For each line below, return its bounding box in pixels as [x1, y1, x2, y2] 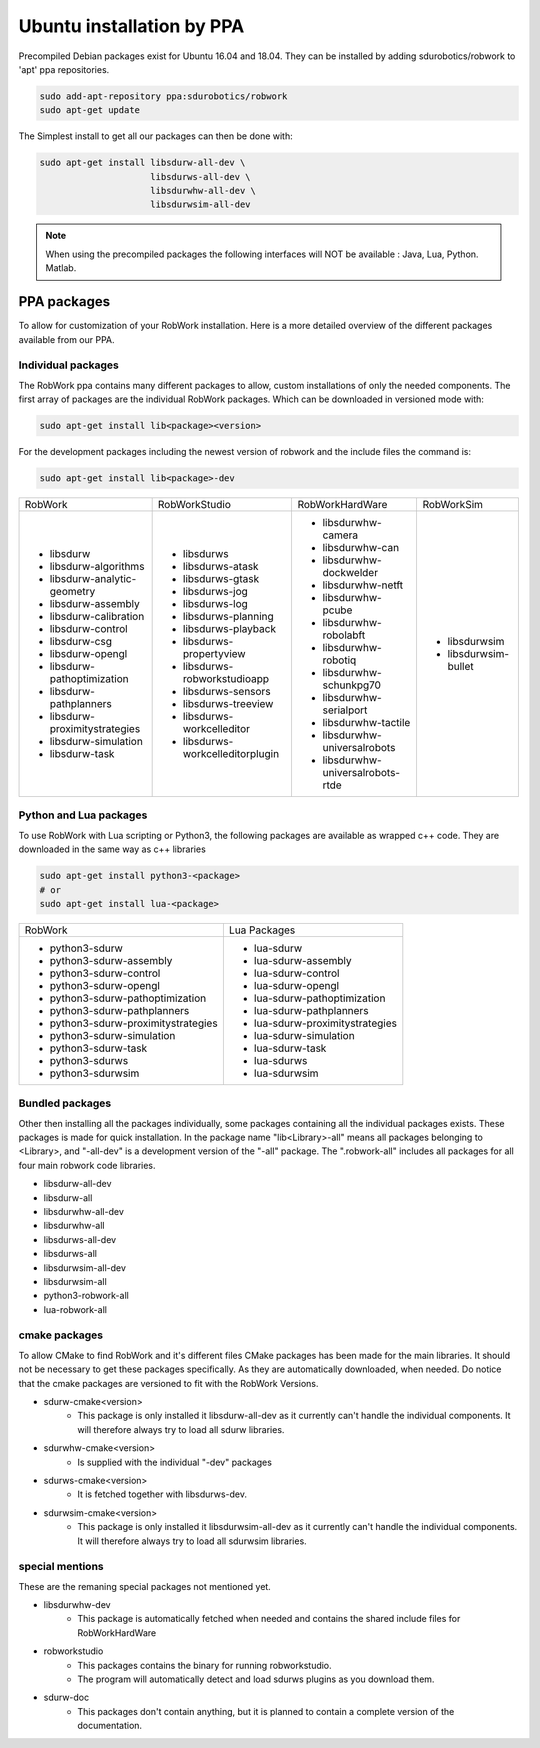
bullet [447, 659, 474, 673]
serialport [322, 703, 368, 717]
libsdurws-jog [182, 584, 249, 598]
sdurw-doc [43, 1691, 90, 1704]
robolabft [322, 628, 366, 642]
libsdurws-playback [182, 621, 277, 635]
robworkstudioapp [182, 671, 270, 685]
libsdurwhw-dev [43, 1599, 111, 1611]
